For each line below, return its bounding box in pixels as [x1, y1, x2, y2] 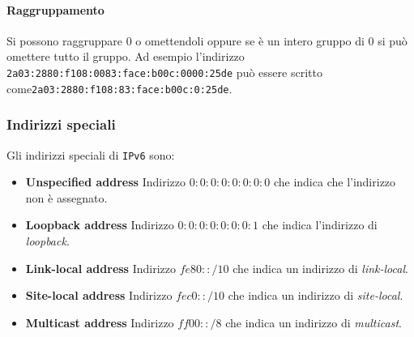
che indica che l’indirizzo [273, 173, 396, 190]
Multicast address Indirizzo [25, 314, 174, 331]
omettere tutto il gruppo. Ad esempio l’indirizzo [6, 48, 245, 65]
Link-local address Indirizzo [25, 259, 176, 276]
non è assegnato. [25, 189, 108, 206]
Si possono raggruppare [6, 32, 123, 49]
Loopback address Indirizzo [25, 216, 174, 233]
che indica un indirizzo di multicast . [225, 314, 402, 331]
